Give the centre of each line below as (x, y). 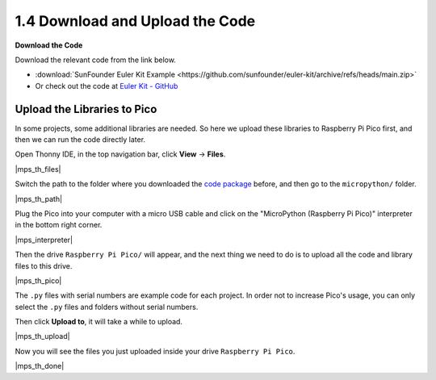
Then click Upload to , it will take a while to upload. (99, 322)
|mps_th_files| (38, 169)
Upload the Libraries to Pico (86, 109)
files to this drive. (44, 265)
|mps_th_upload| (42, 336)
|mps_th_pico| (38, 280)
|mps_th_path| (39, 198)
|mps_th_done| (40, 366)
